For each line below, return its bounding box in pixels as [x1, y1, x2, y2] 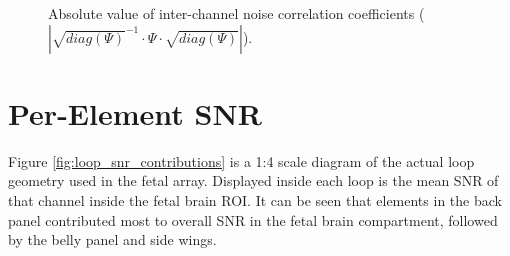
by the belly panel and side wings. [8, 229, 217, 250]
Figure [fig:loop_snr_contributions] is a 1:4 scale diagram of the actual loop [8, 150, 475, 171]
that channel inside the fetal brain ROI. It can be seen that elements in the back [8, 189, 502, 210]
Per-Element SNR [8, 92, 262, 133]
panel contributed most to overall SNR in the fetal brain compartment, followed [8, 209, 498, 230]
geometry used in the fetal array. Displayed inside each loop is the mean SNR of [8, 170, 499, 191]
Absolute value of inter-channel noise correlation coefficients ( [48, 3, 425, 23]
